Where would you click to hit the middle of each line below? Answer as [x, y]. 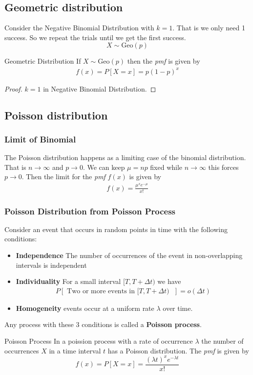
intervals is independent [51, 265]
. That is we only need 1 [209, 28]
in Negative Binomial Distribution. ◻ [100, 88]
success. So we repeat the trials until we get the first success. [95, 37]
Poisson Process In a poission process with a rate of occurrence [99, 341]
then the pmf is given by [164, 61]
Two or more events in [101, 291]
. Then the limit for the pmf [63, 176]
